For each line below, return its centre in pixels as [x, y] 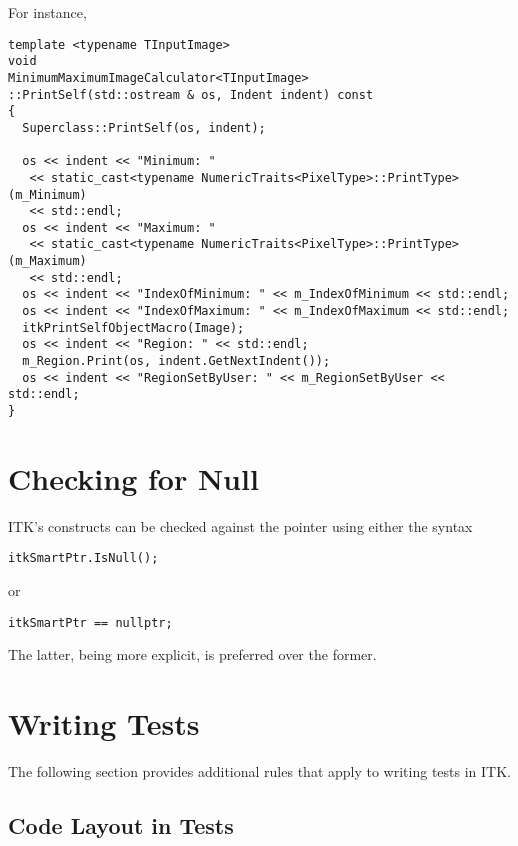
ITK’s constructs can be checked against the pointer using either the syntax [240, 525]
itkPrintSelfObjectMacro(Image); [133, 327]
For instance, [47, 12]
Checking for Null [133, 477]
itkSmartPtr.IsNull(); [83, 558]
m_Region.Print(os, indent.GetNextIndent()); [176, 361]
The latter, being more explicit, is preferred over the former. [192, 654]
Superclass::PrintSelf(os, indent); [144, 127]
